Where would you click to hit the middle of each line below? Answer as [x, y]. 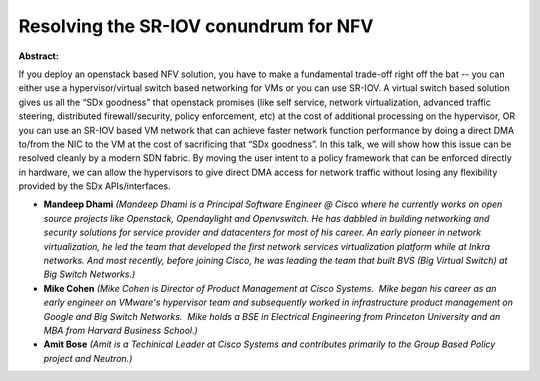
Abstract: [38, 56]
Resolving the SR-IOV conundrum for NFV [196, 26]
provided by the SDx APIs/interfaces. [94, 186]
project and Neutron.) [88, 358]
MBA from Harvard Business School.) [121, 330]
